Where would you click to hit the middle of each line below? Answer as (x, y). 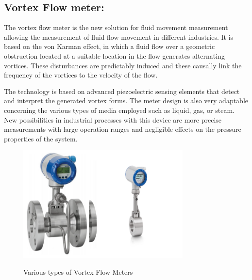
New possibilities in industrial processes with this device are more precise (113, 119)
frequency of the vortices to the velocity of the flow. (81, 75)
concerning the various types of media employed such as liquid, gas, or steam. (119, 110)
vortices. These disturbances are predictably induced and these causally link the (123, 65)
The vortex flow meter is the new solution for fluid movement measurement (116, 27)
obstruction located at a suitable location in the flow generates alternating (114, 55)
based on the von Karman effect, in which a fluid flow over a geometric (109, 46)
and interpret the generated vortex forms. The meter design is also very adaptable (126, 101)
